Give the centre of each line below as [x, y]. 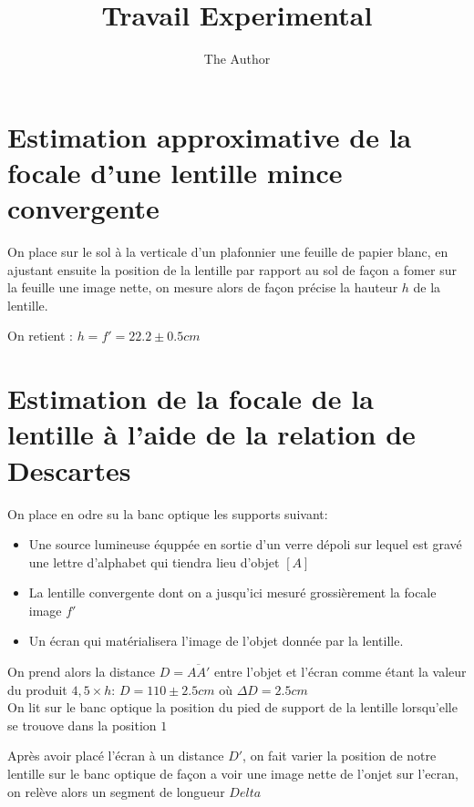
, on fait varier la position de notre [340, 756]
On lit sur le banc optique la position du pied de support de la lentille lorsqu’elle [232, 707]
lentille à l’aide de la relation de [211, 434]
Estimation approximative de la [210, 136]
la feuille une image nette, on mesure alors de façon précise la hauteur [203, 287]
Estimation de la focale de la [191, 398]
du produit [37, 689]
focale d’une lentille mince [175, 172]
